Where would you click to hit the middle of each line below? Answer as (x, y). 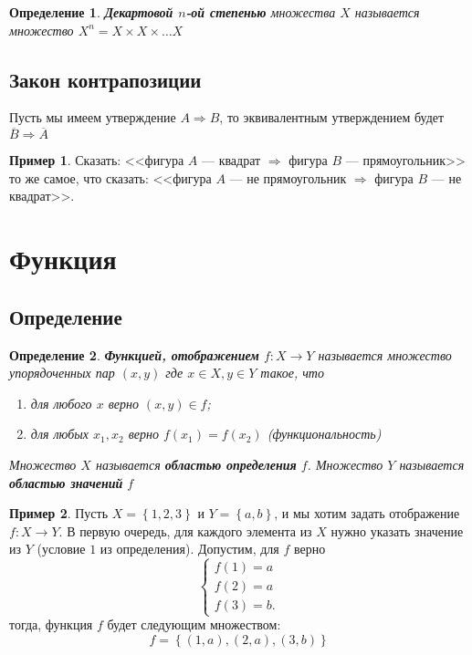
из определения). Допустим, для (189, 549)
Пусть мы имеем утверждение (93, 117)
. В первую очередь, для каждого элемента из (185, 530)
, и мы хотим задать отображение (367, 513)
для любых (60, 434)
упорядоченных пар (62, 373)
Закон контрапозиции (105, 79)
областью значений (66, 482)
